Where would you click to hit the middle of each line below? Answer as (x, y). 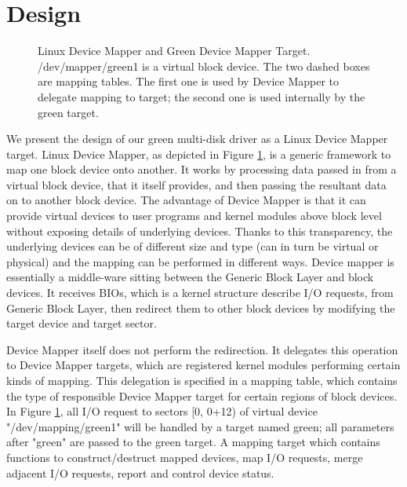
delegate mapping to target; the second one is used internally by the (202, 96)
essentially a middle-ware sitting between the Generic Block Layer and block (190, 277)
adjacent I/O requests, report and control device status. (140, 472)
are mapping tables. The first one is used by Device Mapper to (189, 81)
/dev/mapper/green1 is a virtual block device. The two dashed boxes (204, 66)
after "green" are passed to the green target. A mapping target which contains (193, 442)
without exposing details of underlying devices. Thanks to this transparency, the (200, 231)
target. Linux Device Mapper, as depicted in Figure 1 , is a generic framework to (199, 154)
